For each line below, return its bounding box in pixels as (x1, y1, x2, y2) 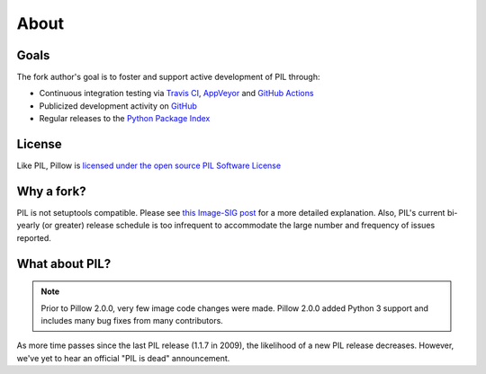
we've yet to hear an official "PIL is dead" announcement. (16, 352, 230, 363)
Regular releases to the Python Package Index (39, 113, 211, 124)
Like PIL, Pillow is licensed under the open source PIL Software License (16, 160, 282, 171)
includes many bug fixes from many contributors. (40, 316, 224, 326)
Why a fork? (16, 183, 86, 199)
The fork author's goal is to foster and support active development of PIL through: (16, 72, 320, 83)
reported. (16, 232, 51, 243)
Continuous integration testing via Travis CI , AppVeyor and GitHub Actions (39, 88, 314, 99)
